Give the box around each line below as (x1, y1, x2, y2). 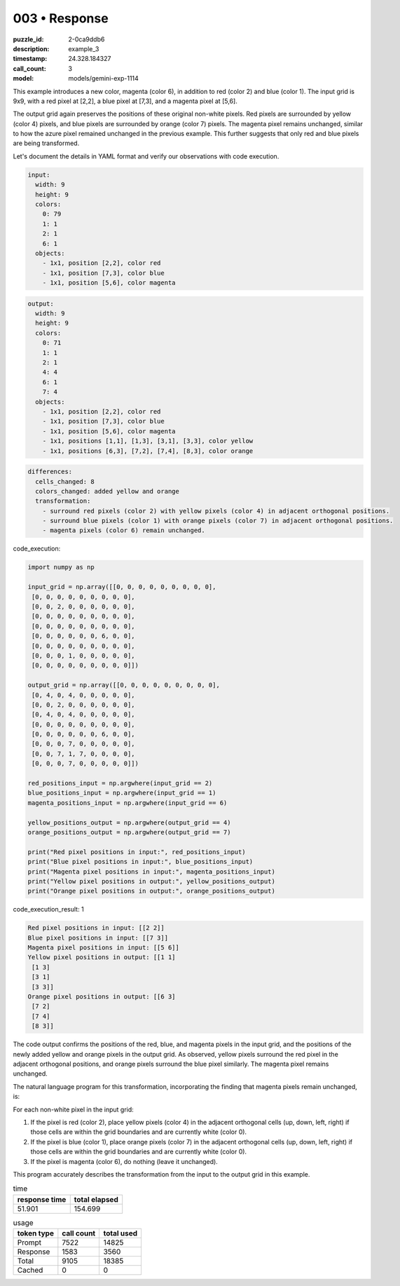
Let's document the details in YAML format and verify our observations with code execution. (13, 151, 280, 161)
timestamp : (13, 55, 48, 63)
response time (17, 1194, 67, 1204)
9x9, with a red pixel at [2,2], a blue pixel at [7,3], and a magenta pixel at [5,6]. (13, 97, 237, 105)
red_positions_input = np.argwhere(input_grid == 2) (27, 779, 213, 787)
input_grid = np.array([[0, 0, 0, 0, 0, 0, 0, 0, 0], (27, 583, 216, 591)
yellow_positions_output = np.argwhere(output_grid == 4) (27, 818, 231, 827)
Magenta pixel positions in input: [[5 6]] (27, 944, 180, 952)
